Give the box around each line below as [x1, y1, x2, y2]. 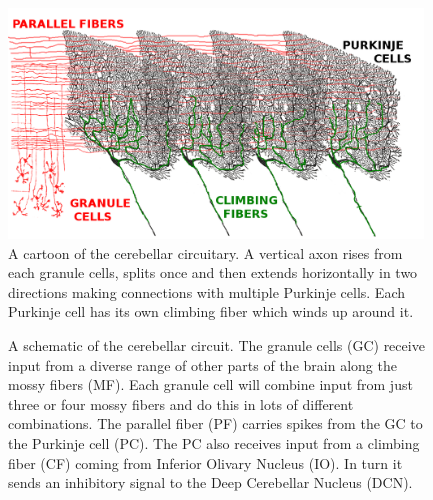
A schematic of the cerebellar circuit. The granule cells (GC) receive [8, 334, 425, 355]
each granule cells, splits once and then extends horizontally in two [8, 262, 418, 283]
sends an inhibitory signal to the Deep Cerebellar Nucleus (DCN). [8, 472, 413, 493]
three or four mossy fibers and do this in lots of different [8, 393, 354, 414]
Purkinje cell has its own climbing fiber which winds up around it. [8, 301, 414, 322]
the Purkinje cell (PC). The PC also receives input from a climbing [8, 432, 420, 453]
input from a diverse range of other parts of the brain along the [8, 354, 397, 375]
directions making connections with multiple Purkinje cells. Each [8, 281, 405, 302]
